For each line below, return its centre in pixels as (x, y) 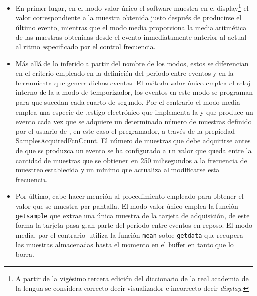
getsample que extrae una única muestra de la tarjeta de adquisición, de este (132, 215)
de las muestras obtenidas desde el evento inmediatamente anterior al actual (131, 37)
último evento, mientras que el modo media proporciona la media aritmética (131, 27)
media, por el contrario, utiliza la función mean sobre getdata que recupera (129, 234)
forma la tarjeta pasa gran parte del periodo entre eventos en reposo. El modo (134, 225)
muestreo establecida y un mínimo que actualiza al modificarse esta (118, 170)
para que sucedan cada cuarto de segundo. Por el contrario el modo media (128, 102)
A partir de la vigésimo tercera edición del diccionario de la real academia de (132, 278)
